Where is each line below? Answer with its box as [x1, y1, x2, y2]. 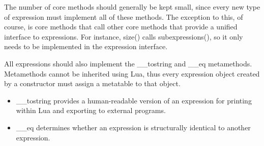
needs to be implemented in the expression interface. [4, 41, 168, 52]
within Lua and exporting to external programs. [16, 105, 166, 116]
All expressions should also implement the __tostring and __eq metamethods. [4, 58, 252, 68]
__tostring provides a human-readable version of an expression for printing [16, 95, 252, 105]
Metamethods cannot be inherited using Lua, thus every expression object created [4, 68, 260, 79]
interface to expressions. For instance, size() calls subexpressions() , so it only [4, 31, 243, 42]
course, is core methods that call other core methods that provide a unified [4, 21, 238, 32]
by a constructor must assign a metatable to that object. [4, 78, 181, 89]
